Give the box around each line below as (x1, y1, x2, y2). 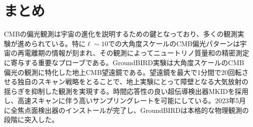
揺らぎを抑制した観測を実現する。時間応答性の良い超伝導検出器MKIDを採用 (4, 86, 249, 96)
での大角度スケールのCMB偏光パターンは (108, 38, 240, 48)
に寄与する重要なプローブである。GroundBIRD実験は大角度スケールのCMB (4, 57, 244, 67)
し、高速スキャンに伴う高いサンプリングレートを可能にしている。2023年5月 (4, 95, 246, 106)
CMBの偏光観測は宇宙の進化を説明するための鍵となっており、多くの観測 (4, 29, 237, 39)
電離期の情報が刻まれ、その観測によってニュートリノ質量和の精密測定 (24, 48, 250, 58)
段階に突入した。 (4, 114, 58, 125)
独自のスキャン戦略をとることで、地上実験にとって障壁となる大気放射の (17, 76, 249, 87)
